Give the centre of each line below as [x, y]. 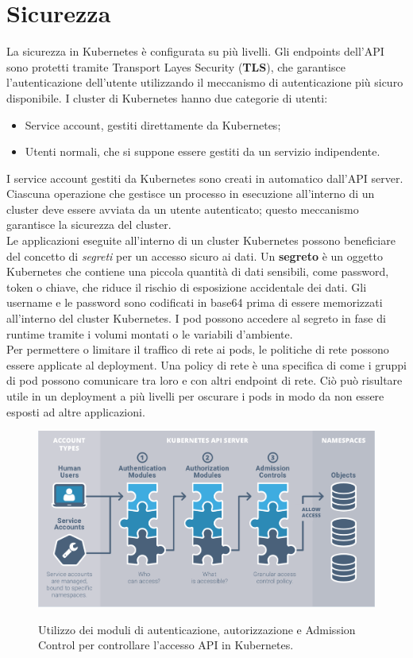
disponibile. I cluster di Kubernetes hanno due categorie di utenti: [167, 97]
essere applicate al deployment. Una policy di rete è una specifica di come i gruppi [206, 364]
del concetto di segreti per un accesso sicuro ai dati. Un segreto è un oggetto [195, 255]
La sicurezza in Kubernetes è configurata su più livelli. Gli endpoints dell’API [195, 51]
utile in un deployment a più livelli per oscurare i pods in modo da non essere [195, 396]
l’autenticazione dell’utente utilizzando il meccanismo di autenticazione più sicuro [205, 82]
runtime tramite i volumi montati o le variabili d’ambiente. [150, 333]
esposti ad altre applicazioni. [76, 411]
